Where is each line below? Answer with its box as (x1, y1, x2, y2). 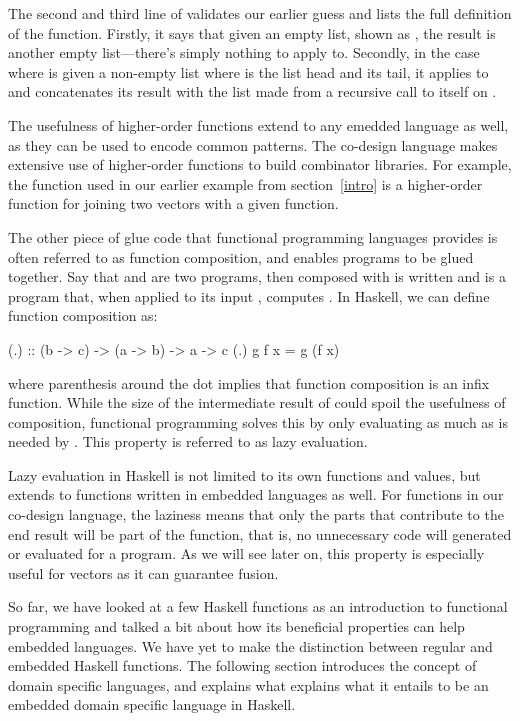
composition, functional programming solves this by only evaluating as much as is (8, 411, 508, 432)
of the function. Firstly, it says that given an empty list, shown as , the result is (8, 22, 496, 43)
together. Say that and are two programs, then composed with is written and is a (8, 266, 506, 287)
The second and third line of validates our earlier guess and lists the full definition (8, 3, 512, 23)
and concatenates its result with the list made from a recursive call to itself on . (8, 81, 497, 102)
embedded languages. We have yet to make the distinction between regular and (8, 635, 493, 656)
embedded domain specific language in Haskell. (8, 694, 296, 715)
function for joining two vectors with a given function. (8, 193, 339, 214)
